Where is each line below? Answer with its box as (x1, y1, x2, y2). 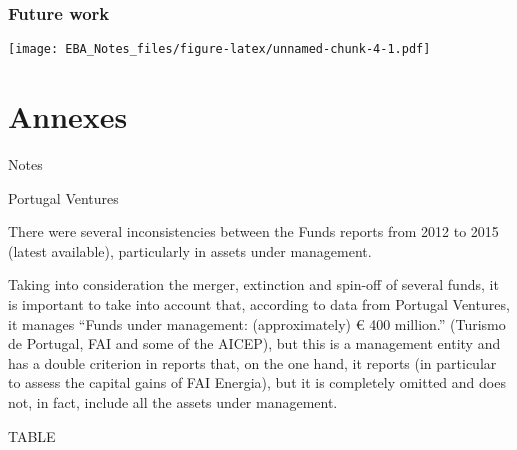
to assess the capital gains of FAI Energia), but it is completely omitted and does (8, 372, 506, 393)
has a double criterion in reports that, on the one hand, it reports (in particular (8, 352, 497, 373)
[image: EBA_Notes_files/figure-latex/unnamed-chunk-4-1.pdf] (8, 42, 431, 57)
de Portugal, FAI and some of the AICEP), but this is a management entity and (8, 333, 501, 354)
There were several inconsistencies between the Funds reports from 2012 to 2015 (8, 221, 499, 242)
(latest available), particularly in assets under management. (8, 240, 372, 261)
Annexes (8, 96, 128, 137)
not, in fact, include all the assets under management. (8, 391, 338, 412)
